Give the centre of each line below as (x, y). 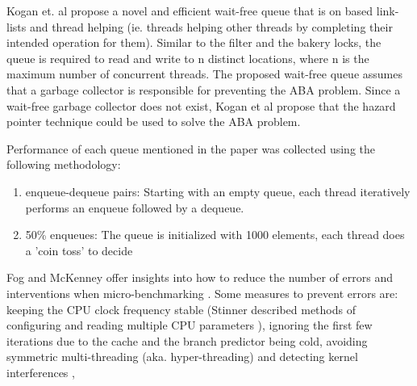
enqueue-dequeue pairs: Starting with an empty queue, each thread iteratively (218, 191)
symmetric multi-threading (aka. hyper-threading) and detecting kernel (182, 357)
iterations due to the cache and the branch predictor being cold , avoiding (187, 340)
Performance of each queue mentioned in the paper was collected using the (191, 148)
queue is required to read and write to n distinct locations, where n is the (188, 58)
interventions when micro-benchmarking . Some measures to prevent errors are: (202, 293)
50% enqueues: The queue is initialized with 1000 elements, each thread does (215, 235)
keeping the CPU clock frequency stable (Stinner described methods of (181, 309)
